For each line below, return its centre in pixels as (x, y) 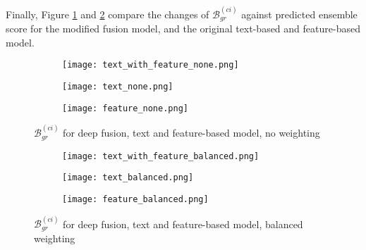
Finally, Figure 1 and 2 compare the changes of (108, 14)
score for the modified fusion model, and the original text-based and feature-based (183, 29)
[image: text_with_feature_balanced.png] (161, 156)
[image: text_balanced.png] (128, 178)
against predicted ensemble (299, 14)
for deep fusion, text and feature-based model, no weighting (191, 133)
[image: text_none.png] (118, 87)
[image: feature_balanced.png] (135, 199)
